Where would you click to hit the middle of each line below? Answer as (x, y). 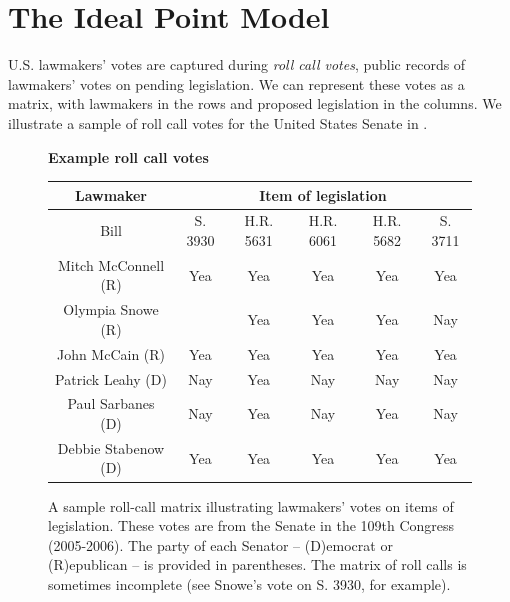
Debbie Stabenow (111, 447)
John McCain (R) (111, 353)
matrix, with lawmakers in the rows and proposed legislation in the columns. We (255, 103)
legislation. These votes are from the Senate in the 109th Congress (251, 525)
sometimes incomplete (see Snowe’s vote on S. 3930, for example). (249, 583)
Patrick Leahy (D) (111, 378)
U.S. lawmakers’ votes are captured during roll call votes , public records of (237, 64)
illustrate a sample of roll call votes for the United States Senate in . (218, 122)
